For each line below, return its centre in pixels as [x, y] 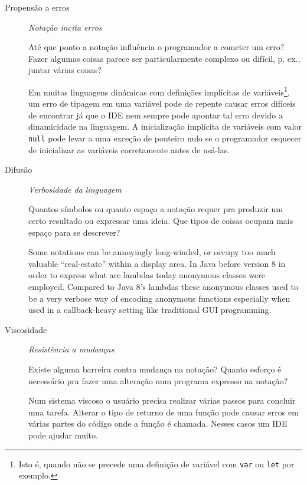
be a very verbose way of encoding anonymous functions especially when [159, 298]
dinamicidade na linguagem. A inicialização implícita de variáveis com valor [165, 126]
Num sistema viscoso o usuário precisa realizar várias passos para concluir [162, 400]
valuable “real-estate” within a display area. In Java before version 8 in [157, 263]
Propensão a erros [37, 7]
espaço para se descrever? [74, 232]
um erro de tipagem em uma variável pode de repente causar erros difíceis [162, 103]
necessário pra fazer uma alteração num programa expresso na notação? [158, 380]
